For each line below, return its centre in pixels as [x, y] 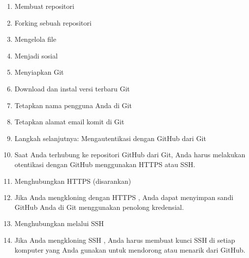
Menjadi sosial [36, 55]
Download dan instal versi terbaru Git [72, 88]
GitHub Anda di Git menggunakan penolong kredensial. [99, 207]
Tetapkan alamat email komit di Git [69, 122]
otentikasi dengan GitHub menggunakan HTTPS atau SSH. [105, 164]
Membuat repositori [44, 6]
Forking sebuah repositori [53, 22]
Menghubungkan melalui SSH [59, 223]
